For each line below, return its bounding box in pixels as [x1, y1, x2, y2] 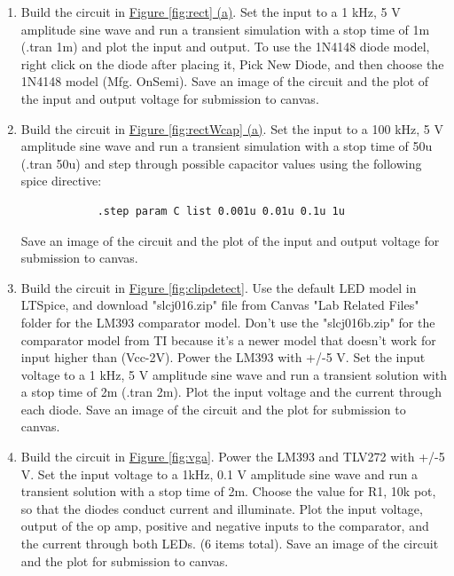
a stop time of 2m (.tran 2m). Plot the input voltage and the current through [20, 383, 442, 401]
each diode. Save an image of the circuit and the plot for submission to [20, 399, 406, 418]
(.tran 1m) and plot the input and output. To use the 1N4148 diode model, [20, 37, 430, 56]
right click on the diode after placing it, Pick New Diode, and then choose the [20, 54, 444, 73]
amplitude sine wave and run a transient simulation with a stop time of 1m [20, 20, 430, 38]
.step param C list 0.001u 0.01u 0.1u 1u [97, 204, 345, 217]
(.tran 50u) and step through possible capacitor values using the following [20, 154, 422, 172]
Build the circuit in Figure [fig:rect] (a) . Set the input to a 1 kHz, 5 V [20, 3, 401, 20]
